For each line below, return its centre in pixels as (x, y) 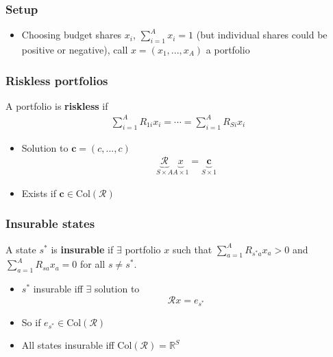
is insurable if (82, 249)
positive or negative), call (75, 50)
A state (21, 249)
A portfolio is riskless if (57, 105)
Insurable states (50, 223)
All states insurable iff (68, 345)
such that (192, 249)
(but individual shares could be (262, 35)
